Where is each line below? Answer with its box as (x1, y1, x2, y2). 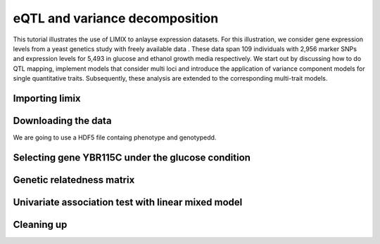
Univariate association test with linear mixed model (13, 196, 243, 208)
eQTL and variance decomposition (13, 11, 219, 26)
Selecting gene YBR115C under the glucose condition (13, 151, 251, 163)
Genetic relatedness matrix (13, 174, 135, 186)
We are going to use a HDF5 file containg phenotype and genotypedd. (13, 133, 217, 142)
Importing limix (13, 92, 81, 104)
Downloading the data (13, 114, 112, 126)
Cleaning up (13, 218, 68, 231)
